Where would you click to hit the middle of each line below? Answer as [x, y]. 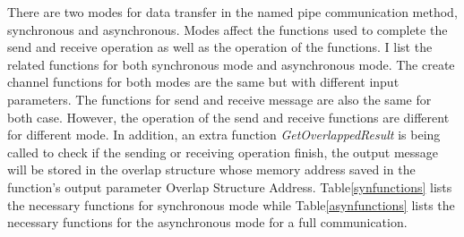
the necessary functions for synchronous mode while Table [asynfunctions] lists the [231, 204]
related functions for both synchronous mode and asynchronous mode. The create [231, 64]
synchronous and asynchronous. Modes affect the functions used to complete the [228, 29]
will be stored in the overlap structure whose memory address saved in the [211, 169]
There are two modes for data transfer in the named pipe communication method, [232, 12]
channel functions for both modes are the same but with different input [203, 82]
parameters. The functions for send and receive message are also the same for [219, 99]
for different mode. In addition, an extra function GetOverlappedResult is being [224, 135]
